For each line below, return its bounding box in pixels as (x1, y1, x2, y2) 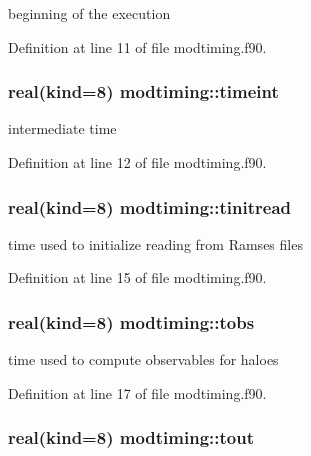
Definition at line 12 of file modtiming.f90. (8, 152, 267, 172)
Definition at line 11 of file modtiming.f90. (8, 36, 267, 57)
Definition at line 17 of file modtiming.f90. (8, 382, 267, 403)
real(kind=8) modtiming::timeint (8, 79, 279, 104)
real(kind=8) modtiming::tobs (8, 309, 255, 334)
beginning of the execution (8, 3, 171, 23)
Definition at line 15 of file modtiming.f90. (8, 267, 267, 288)
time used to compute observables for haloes (8, 349, 279, 370)
